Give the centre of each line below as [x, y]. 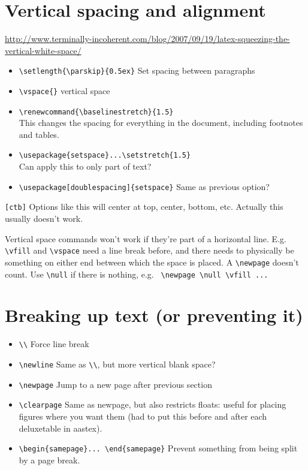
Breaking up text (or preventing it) [154, 315]
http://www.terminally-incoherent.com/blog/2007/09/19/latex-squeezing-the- [147, 39]
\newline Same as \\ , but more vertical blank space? [117, 364]
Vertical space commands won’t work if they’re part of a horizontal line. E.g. [146, 238]
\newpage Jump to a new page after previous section [115, 384]
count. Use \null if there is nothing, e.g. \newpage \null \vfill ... [137, 274]
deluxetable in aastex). [61, 428]
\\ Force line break [54, 344]
